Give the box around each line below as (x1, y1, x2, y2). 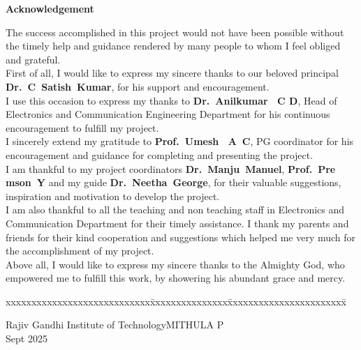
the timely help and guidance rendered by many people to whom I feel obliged (6, 38, 341, 53)
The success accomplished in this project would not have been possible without (6, 24, 344, 39)
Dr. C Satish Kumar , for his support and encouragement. (6, 79, 270, 93)
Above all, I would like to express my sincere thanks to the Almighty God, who (6, 257, 345, 271)
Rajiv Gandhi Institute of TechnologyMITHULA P (6, 317, 224, 332)
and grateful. (6, 52, 61, 66)
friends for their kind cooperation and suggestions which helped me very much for (6, 229, 356, 244)
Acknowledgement (6, 1, 94, 15)
